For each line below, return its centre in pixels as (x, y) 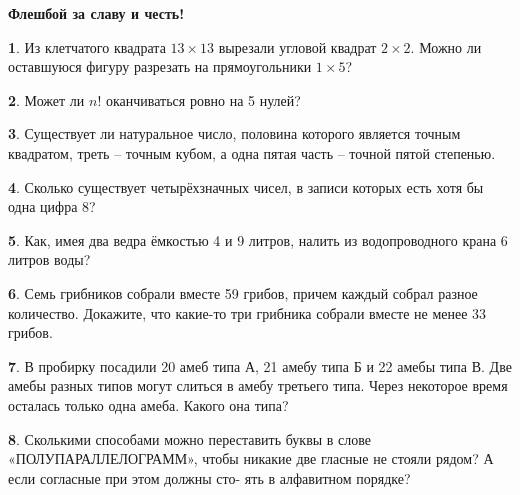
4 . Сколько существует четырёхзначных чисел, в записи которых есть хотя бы (246, 186)
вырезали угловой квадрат (297, 46)
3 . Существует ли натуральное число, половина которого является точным (234, 133)
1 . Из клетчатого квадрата (87, 46)
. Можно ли (446, 46)
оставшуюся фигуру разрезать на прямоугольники (160, 66)
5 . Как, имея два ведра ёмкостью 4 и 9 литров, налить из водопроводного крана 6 (258, 239)
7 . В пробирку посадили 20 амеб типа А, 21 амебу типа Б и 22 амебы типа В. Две (260, 365)
